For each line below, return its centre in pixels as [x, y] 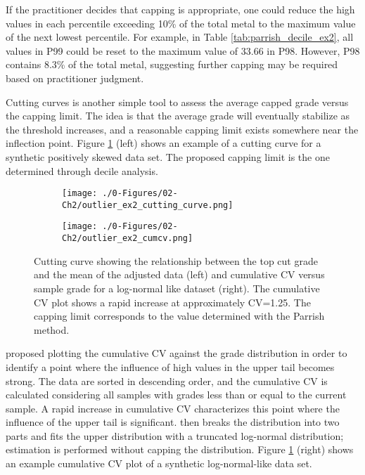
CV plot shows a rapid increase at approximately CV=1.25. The [172, 302]
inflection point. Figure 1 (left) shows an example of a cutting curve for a [164, 143]
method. [52, 329]
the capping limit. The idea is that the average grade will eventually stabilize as [178, 116]
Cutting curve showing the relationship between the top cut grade [176, 260]
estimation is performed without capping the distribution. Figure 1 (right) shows [180, 449]
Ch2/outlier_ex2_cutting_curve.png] [148, 205]
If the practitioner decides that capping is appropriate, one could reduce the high [180, 9]
